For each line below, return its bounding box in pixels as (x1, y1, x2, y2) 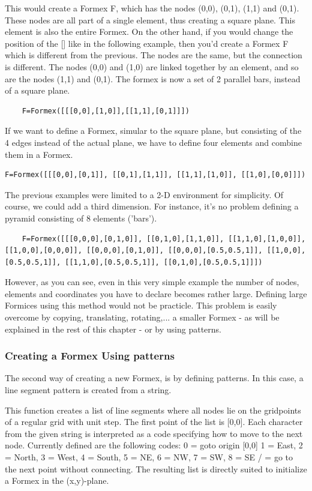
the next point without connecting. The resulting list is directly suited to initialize (5, 462, 307, 475)
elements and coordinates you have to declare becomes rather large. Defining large (5, 287, 307, 300)
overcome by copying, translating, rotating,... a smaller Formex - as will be (5, 311, 280, 324)
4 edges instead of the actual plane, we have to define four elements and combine (5, 136, 302, 148)
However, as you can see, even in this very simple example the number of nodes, (5, 276, 299, 288)
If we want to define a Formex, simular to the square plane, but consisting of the (5, 124, 302, 137)
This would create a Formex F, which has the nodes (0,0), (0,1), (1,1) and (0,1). (5, 2, 299, 14)
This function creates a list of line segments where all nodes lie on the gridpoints (5, 403, 301, 416)
